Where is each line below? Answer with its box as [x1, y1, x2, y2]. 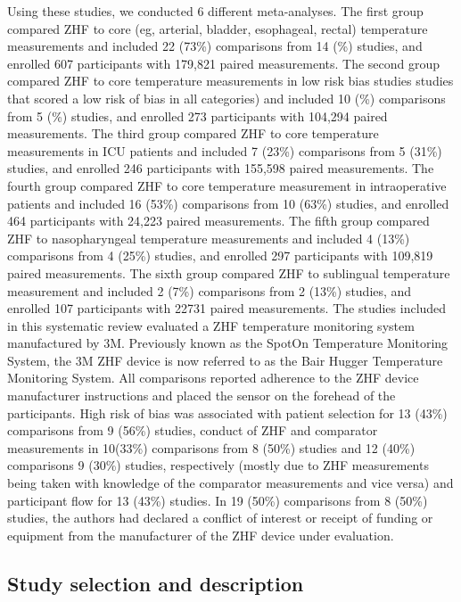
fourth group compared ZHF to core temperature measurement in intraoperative [7, 176, 447, 194]
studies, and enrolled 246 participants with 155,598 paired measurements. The [7, 159, 434, 177]
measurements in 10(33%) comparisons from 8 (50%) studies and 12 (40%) [7, 438, 416, 457]
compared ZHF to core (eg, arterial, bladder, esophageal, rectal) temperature [7, 19, 428, 37]
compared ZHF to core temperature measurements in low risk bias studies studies [7, 71, 454, 90]
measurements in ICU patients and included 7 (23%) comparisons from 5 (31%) [7, 141, 442, 160]
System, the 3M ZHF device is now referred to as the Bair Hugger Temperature [7, 350, 443, 369]
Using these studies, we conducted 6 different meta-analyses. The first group [7, 2, 424, 20]
